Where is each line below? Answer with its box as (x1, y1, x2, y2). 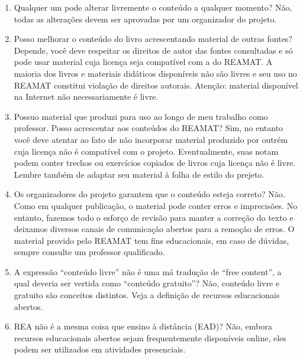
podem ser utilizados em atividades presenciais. (14, 343, 186, 355)
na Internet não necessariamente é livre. (14, 90, 159, 103)
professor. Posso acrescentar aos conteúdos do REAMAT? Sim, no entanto (14, 122, 283, 134)
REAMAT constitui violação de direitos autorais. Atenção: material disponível (14, 79, 298, 91)
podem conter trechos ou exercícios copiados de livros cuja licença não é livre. (14, 156, 296, 169)
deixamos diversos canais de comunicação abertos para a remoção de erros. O (14, 223, 295, 235)
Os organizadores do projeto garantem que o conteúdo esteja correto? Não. (14, 188, 285, 200)
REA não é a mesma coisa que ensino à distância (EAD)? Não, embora (14, 320, 272, 332)
